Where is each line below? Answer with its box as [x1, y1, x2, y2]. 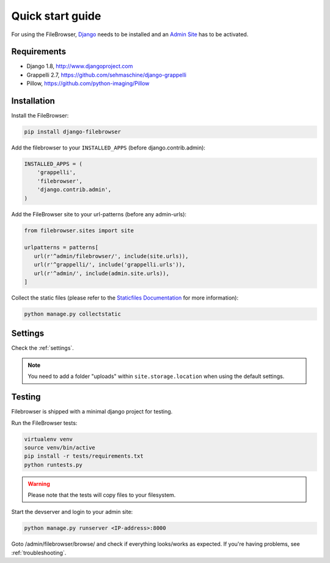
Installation [11, 96, 55, 107]
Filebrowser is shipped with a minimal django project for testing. [11, 408, 173, 415]
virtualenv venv [24, 436, 73, 442]
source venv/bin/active [24, 444, 96, 451]
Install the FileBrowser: [11, 112, 69, 119]
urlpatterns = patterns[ [24, 244, 99, 251]
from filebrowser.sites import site [24, 227, 134, 234]
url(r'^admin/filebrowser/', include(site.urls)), [34, 252, 189, 260]
